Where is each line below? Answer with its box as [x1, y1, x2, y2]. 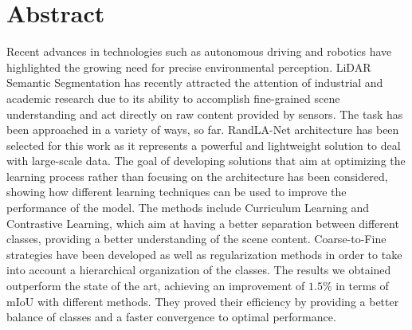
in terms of [335, 277, 389, 294]
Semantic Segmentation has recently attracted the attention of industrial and [6, 74, 383, 91]
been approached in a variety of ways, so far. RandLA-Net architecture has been [6, 121, 399, 138]
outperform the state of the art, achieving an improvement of [6, 277, 305, 294]
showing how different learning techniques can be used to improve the [6, 183, 347, 200]
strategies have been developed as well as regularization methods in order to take [6, 246, 402, 262]
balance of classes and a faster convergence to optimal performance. [6, 308, 336, 325]
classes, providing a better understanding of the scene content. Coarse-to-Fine [6, 230, 386, 247]
